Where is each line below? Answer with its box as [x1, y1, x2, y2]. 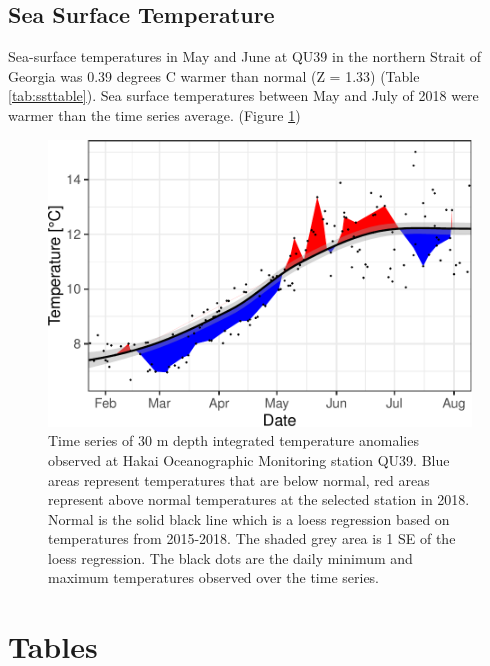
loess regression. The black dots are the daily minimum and [48, 547, 413, 568]
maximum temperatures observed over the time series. [48, 567, 380, 588]
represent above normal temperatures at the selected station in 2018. [48, 489, 470, 510]
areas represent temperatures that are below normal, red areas [48, 469, 430, 490]
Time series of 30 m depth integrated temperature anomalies [48, 430, 419, 451]
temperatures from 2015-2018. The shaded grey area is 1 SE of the [48, 528, 456, 549]
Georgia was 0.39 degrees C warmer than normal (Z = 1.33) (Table [8, 65, 420, 86]
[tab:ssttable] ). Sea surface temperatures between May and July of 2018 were [8, 85, 479, 106]
